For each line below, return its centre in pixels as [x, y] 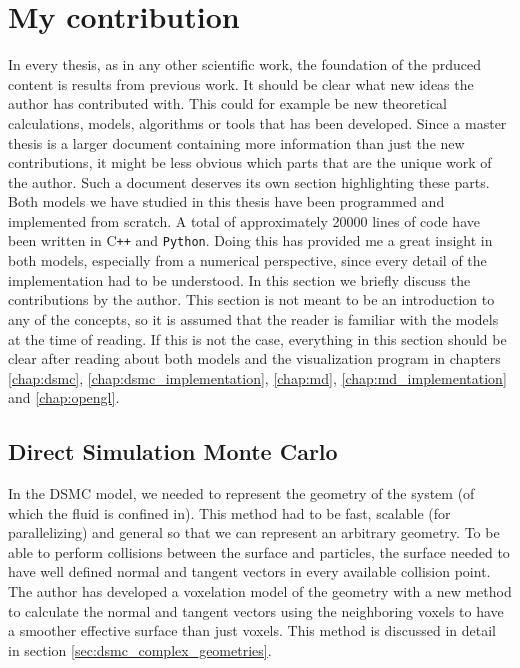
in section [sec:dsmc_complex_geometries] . [140, 649]
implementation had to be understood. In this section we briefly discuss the [239, 279]
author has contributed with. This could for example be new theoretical [227, 103]
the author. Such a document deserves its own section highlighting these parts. [249, 181]
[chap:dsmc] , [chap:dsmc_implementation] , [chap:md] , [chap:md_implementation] [257, 377]
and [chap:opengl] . [64, 397]
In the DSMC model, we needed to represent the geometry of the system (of [241, 493]
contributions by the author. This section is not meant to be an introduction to [251, 299]
